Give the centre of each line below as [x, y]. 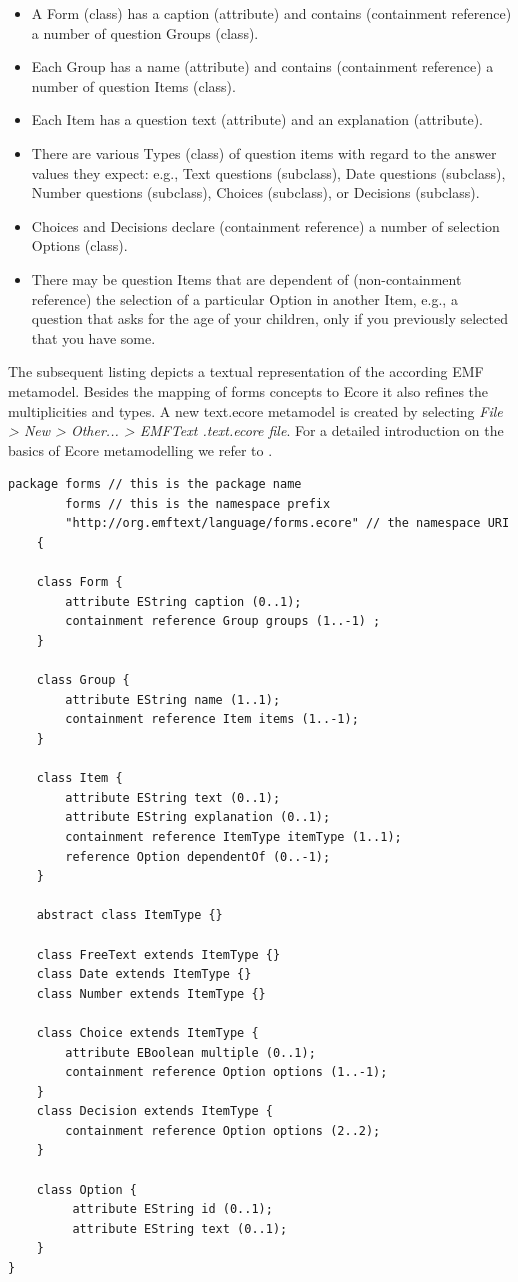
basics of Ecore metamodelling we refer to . [140, 449]
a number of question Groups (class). [145, 32]
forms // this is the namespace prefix [198, 503]
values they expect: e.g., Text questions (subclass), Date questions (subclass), [268, 172]
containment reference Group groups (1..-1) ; [223, 621]
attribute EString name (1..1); [173, 699]
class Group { [83, 680]
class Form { [79, 582]
